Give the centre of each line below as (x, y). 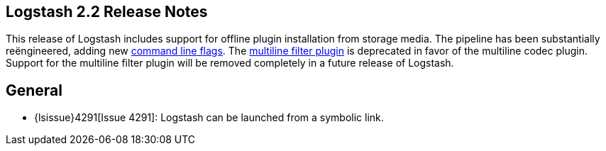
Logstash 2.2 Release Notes (107, 12)
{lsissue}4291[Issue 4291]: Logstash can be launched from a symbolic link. (209, 118)
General (34, 90)
